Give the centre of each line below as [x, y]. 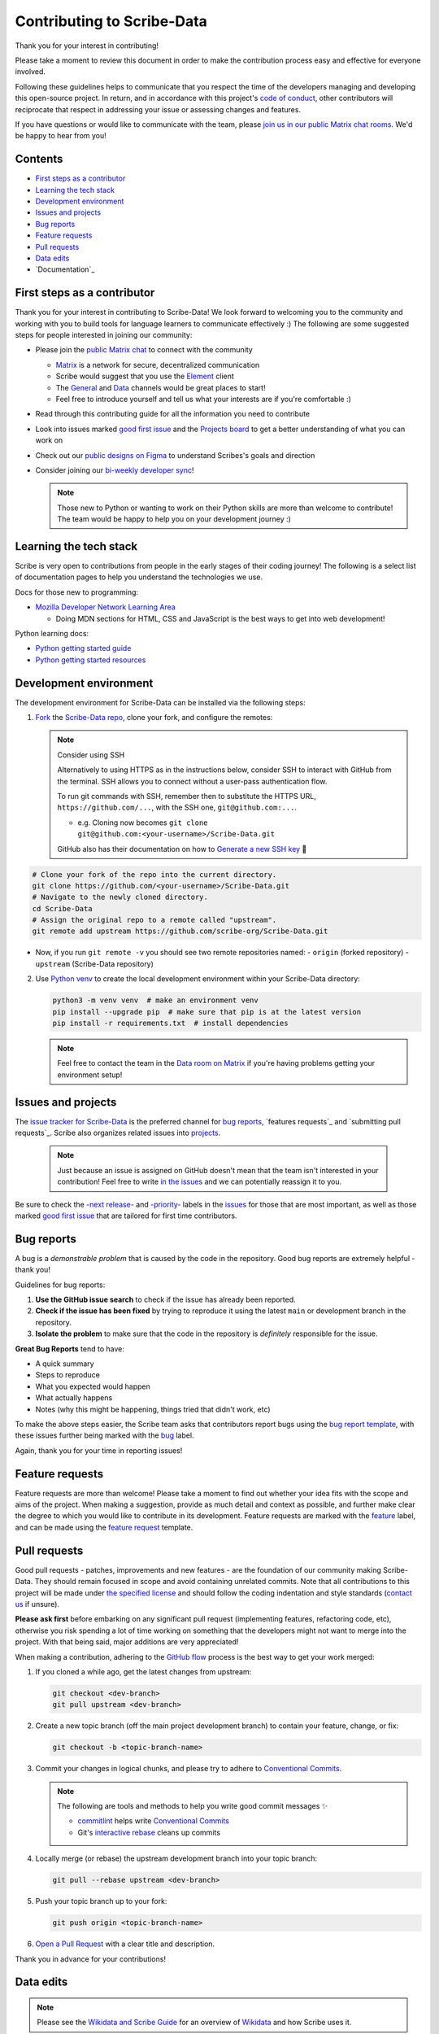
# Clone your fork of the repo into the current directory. [154, 874]
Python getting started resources [91, 660]
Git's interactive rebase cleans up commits [149, 1832]
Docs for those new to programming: [76, 592]
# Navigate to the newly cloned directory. [120, 897]
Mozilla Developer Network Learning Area [106, 607]
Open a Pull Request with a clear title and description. [125, 1944]
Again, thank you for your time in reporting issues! [99, 1450]
